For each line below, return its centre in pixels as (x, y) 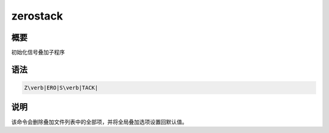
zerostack (37, 16)
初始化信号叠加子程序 (38, 52)
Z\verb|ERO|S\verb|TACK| (61, 88)
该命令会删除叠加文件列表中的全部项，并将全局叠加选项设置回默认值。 (99, 121)
